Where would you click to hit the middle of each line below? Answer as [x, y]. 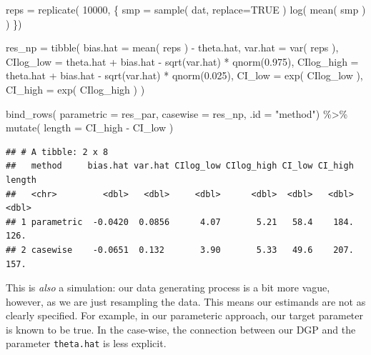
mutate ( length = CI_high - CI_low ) [90, 127]
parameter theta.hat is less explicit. [86, 343]
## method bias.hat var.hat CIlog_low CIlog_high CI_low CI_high [180, 166]
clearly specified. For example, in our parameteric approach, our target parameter [185, 315]
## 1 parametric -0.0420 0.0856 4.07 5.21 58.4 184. [180, 222]
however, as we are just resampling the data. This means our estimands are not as [186, 301]
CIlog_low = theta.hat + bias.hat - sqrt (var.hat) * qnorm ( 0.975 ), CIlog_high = [182, 61]
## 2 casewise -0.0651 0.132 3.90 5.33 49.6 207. [180, 250]
